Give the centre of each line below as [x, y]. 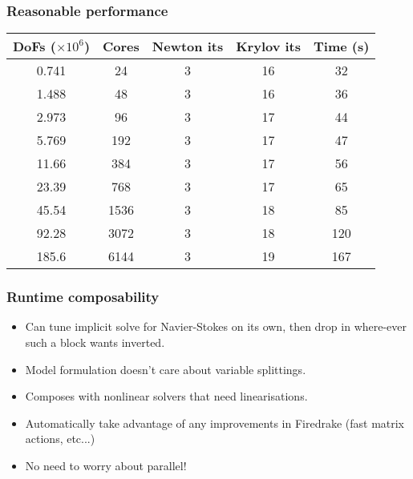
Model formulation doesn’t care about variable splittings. [166, 369]
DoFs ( [34, 46]
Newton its [188, 46]
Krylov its [269, 46]
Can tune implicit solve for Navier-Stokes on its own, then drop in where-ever [216, 326]
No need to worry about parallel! [106, 465]
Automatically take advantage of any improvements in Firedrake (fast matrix [215, 423]
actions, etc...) [60, 439]
